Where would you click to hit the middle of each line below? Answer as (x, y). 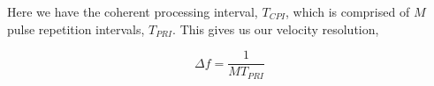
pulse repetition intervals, (76, 29)
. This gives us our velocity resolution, (276, 29)
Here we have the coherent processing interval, (133, 11)
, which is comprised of (348, 11)
